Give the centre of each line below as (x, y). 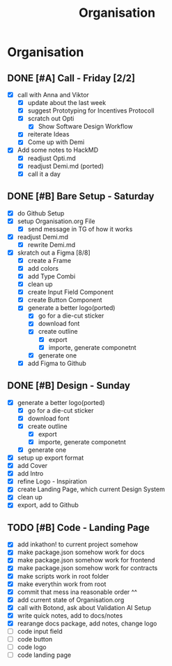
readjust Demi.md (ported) (66, 166)
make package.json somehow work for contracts (87, 568)
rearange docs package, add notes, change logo (87, 623)
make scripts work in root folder (63, 576)
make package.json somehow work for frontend (86, 560)
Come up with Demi (56, 142)
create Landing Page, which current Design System (91, 489)
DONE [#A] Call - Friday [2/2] (71, 78)
